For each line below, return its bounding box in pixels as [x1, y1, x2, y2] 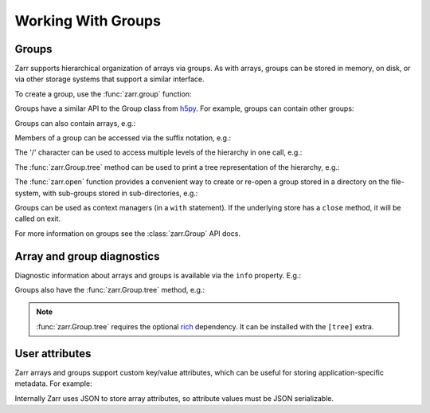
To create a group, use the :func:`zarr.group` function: [14, 88, 192, 99]
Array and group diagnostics [14, 250, 160, 263]
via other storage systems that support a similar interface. [14, 74, 205, 84]
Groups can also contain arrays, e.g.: [14, 118, 136, 128]
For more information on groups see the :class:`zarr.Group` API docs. [14, 228, 240, 238]
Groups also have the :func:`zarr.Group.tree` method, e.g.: [14, 285, 205, 295]
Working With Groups [14, 12, 161, 29]
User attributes [14, 347, 92, 360]
